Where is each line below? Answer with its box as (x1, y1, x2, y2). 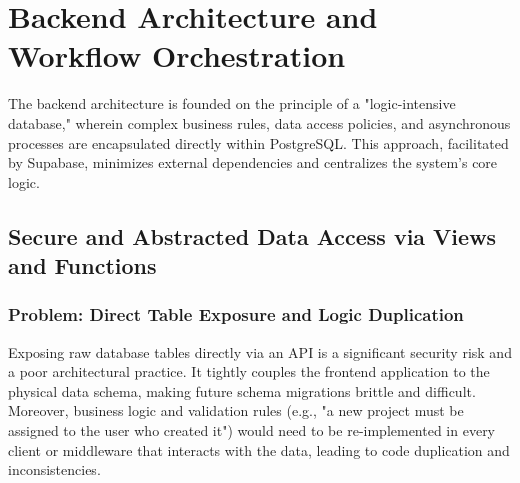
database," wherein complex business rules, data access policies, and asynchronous (8, 112, 511, 133)
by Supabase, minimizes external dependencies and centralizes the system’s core (8, 152, 498, 173)
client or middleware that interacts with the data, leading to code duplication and (8, 439, 510, 460)
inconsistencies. (8, 459, 101, 480)
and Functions (8, 250, 157, 281)
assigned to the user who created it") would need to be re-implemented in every (8, 420, 496, 441)
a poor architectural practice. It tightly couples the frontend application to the (8, 361, 490, 382)
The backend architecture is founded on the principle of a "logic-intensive (8, 93, 456, 114)
